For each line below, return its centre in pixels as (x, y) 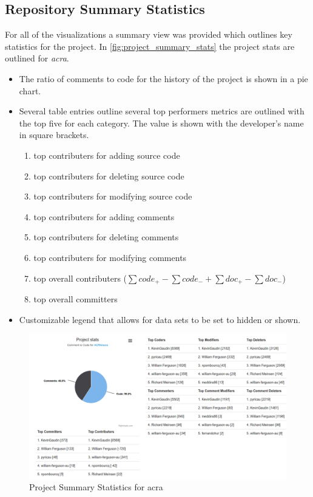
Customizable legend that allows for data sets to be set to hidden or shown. (160, 319)
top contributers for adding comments (104, 216)
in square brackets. (54, 135)
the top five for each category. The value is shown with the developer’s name (161, 123)
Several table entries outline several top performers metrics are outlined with (162, 111)
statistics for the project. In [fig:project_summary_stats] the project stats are (150, 46)
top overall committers (76, 298)
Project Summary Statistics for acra (96, 487)
